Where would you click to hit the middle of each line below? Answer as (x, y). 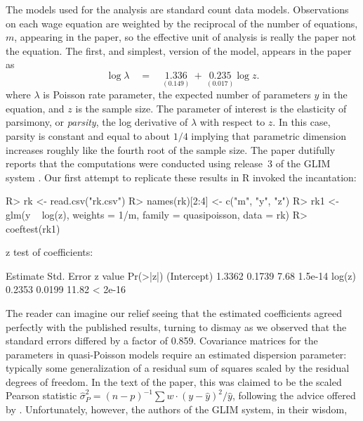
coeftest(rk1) (33, 228)
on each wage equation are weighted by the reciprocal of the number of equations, (182, 23)
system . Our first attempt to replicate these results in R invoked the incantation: (181, 177)
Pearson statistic (41, 395)
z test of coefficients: (49, 252)
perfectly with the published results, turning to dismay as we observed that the (176, 326)
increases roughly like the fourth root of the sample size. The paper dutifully (171, 149)
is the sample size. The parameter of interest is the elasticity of (211, 108)
